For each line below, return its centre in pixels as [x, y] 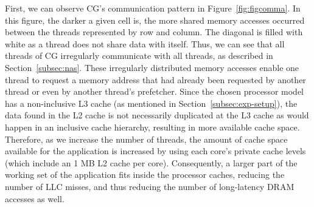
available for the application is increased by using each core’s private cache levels [155, 151]
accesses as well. [35, 198]
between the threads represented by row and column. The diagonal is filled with [154, 32]
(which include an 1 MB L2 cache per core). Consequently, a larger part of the [151, 162]
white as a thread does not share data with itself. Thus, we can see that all [145, 43]
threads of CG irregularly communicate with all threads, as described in [139, 56]
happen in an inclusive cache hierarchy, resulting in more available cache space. [152, 127]
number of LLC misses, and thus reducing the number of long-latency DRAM [150, 186]
